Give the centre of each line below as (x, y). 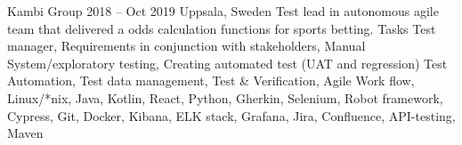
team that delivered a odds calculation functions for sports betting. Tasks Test (222, 28)
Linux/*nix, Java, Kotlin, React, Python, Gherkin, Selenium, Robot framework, (225, 97)
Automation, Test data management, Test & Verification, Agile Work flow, (211, 81)
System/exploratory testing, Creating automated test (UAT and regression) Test (227, 63)
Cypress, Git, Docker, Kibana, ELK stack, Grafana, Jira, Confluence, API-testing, (231, 115)
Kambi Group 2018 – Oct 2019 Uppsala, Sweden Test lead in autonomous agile (223, 11)
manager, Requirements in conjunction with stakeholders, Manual (186, 46)
